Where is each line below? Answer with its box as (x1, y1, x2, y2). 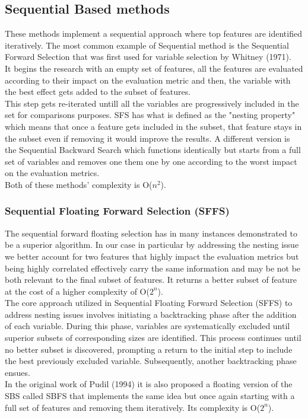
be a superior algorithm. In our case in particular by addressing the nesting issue (5, 238, 299, 251)
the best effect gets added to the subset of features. (5, 85, 191, 98)
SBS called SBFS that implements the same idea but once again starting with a (5, 390, 295, 402)
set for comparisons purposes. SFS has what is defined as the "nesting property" (5, 109, 296, 121)
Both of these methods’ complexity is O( (5, 178, 153, 190)
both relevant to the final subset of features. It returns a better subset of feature (5, 273, 297, 286)
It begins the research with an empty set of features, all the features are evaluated (5, 62, 303, 74)
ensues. (5, 366, 30, 378)
